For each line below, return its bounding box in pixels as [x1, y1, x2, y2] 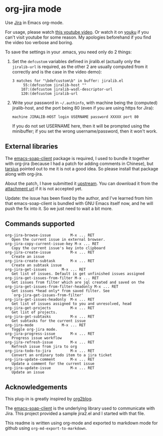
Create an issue [11, 254, 45, 259]
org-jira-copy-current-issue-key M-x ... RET [5, 241, 99, 246]
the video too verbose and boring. [5, 39, 73, 45]
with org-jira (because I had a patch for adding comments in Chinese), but [5, 161, 154, 166]
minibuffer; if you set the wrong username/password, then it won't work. [12, 128, 158, 134]
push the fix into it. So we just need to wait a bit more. [5, 206, 113, 211]
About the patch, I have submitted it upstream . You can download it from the [5, 180, 158, 186]
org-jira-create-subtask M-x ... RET [5, 258, 95, 263]
